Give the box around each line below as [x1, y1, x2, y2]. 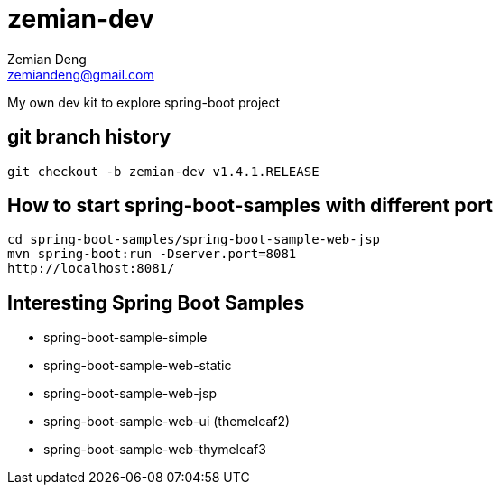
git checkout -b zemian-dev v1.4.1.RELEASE [7, 163, 319, 179]
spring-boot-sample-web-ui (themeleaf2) [43, 413, 291, 430]
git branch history [7, 125, 171, 149]
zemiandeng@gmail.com [7, 66, 154, 82]
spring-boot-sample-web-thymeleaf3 [43, 441, 266, 458]
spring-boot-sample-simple [43, 330, 208, 346]
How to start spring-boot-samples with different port [7, 194, 493, 218]
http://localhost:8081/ [7, 261, 175, 276]
